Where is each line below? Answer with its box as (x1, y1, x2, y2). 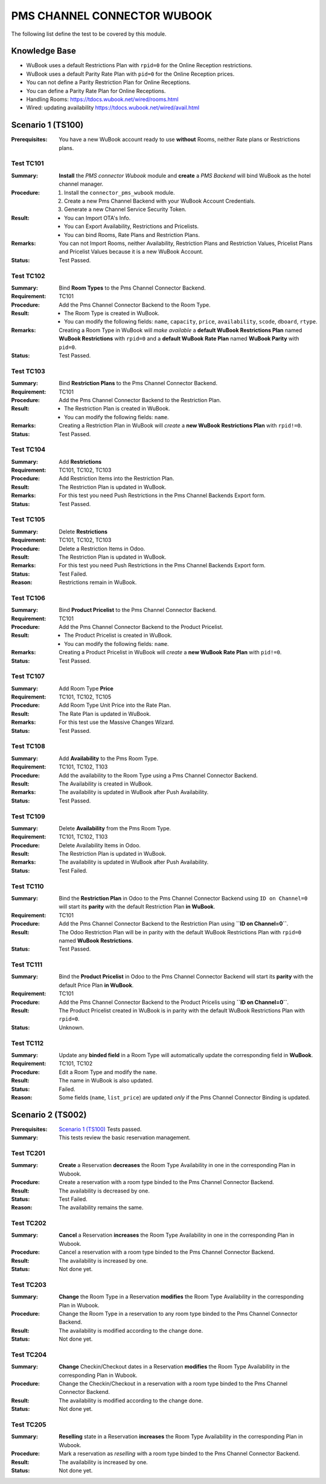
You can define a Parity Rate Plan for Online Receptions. (26, 87, 166, 94)
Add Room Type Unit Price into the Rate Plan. (59, 701, 171, 709)
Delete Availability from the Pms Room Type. (59, 824, 171, 831)
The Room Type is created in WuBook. (64, 310, 160, 317)
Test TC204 (11, 1350, 47, 1359)
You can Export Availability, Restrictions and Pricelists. (64, 223, 199, 230)
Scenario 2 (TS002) (11, 1110, 87, 1120)
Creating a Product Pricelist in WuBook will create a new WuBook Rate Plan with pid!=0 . (59, 649, 282, 656)
